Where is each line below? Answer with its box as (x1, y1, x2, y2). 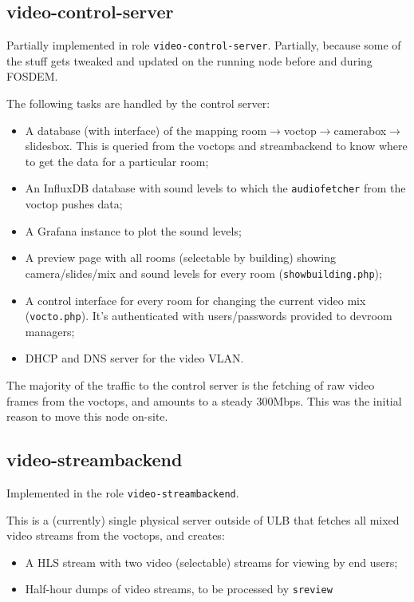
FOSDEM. (6, 68, 58, 85)
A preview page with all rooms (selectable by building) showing (25, 249, 336, 266)
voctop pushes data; (25, 196, 123, 212)
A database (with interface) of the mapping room (25, 121, 267, 138)
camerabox (333, 121, 387, 138)
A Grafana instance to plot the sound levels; (25, 222, 242, 239)
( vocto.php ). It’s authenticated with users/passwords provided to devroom (25, 307, 392, 324)
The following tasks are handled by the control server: (6, 95, 270, 112)
